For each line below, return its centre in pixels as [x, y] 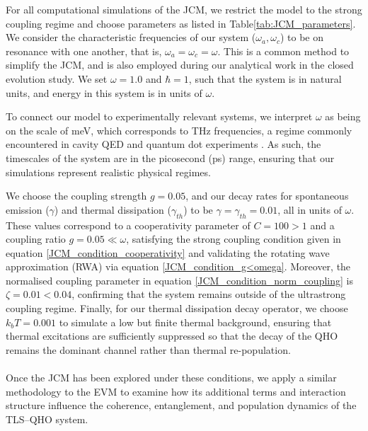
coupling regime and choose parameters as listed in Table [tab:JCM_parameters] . [181, 23]
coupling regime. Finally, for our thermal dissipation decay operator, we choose [177, 308]
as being [343, 116]
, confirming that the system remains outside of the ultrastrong [209, 294]
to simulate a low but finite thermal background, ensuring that [195, 322]
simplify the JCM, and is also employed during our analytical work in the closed [180, 65]
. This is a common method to [283, 51]
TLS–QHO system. [47, 419]
